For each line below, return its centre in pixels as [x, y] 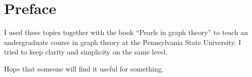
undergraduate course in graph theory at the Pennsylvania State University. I [122, 42]
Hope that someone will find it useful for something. [84, 68]
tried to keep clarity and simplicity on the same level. [86, 52]
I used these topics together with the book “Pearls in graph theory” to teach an [126, 32]
